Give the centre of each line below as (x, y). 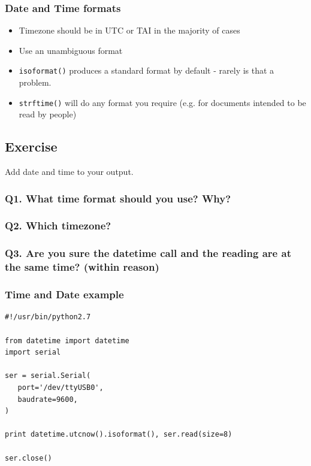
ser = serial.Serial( (48, 376)
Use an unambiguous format (71, 50)
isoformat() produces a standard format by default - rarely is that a (147, 70)
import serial (33, 352)
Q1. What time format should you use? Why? (118, 198)
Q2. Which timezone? (58, 226)
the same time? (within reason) (82, 267)
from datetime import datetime (67, 341)
